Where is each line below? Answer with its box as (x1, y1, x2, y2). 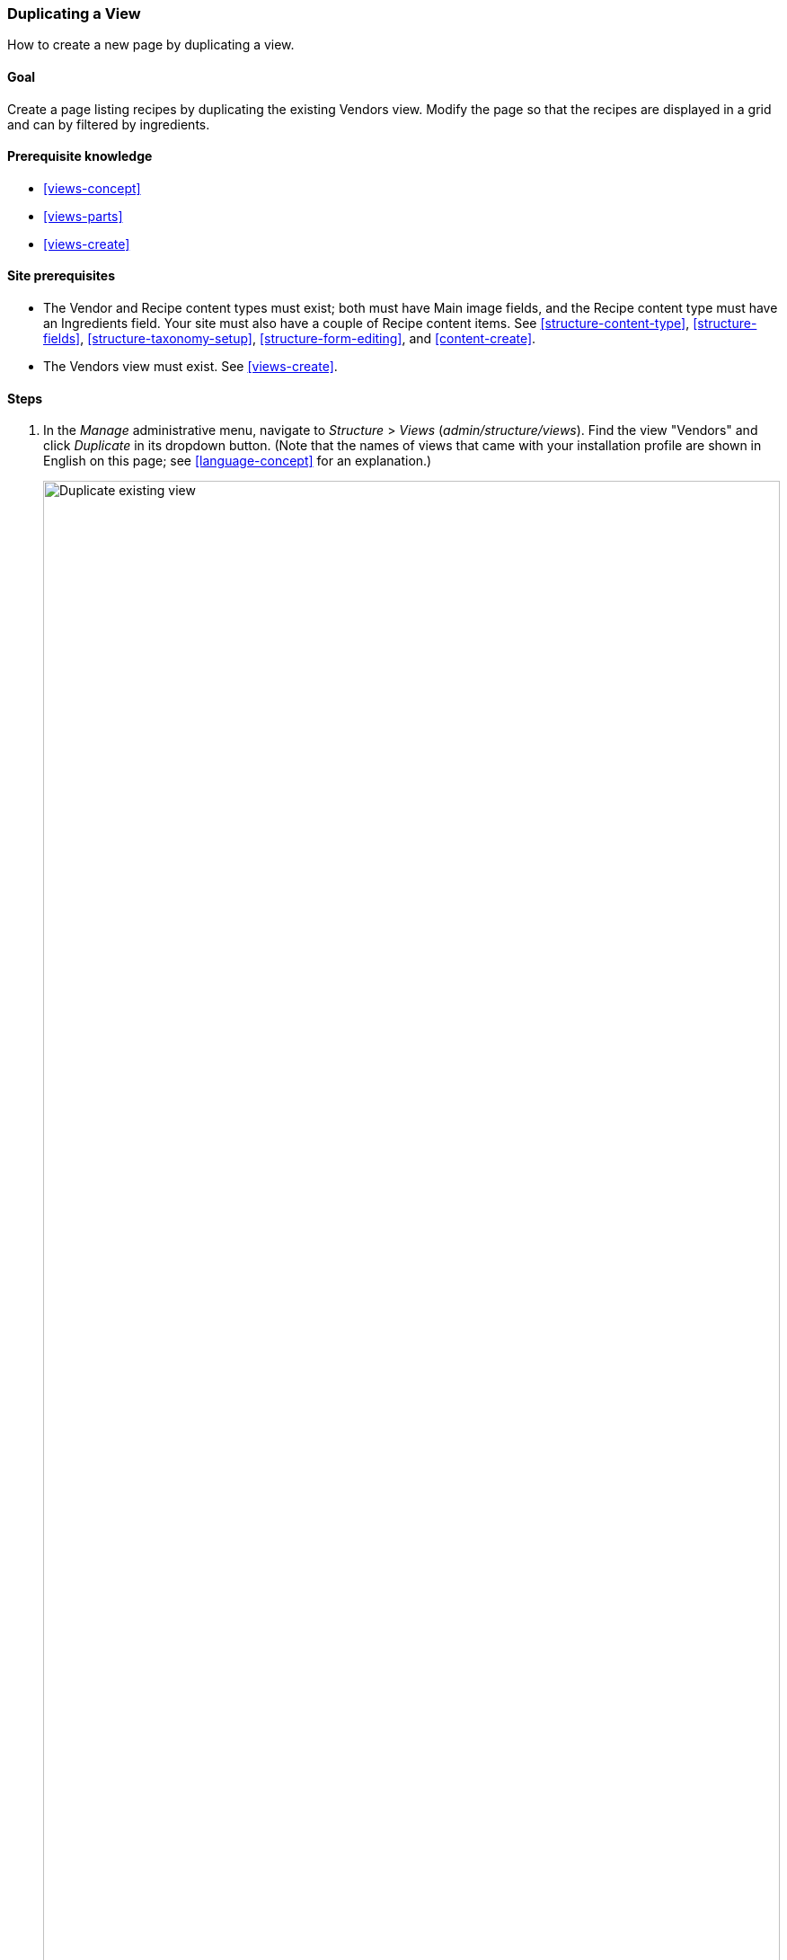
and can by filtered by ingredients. (7, 116, 210, 132)
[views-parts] (43, 208, 123, 224)
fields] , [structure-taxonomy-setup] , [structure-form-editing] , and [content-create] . (43, 331, 536, 347)
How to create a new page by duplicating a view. (7, 37, 295, 53)
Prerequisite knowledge (7, 148, 153, 164)
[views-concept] (43, 180, 141, 196)
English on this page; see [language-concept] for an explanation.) (43, 453, 432, 469)
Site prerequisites (7, 268, 115, 284)
